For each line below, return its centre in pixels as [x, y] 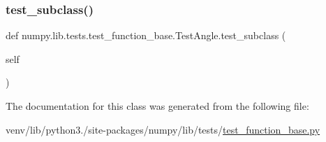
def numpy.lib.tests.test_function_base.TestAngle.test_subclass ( [146, 35]
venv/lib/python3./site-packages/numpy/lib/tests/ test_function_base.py [163, 129]
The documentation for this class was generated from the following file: [157, 106]
